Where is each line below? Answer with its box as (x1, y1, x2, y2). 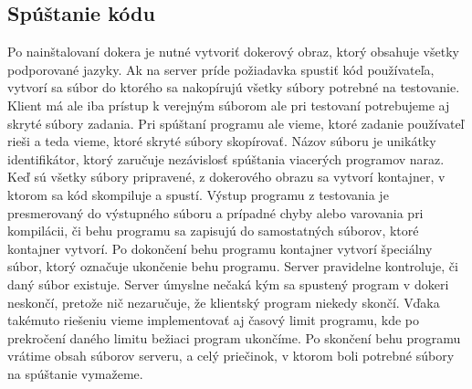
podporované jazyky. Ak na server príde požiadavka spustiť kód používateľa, (7, 59, 435, 79)
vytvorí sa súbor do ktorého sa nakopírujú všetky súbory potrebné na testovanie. (7, 78, 460, 97)
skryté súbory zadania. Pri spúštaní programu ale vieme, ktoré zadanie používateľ (7, 113, 465, 132)
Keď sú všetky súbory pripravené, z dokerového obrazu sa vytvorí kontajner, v (7, 167, 446, 186)
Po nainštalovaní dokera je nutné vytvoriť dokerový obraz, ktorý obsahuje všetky (7, 42, 459, 61)
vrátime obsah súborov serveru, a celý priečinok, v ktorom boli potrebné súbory (7, 346, 455, 365)
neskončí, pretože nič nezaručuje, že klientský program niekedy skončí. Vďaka (7, 292, 440, 311)
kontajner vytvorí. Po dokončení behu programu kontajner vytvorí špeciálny (7, 238, 433, 258)
